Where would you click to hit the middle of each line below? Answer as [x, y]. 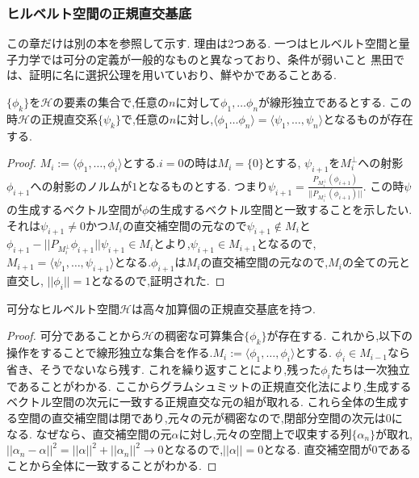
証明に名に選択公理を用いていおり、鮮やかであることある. [182, 75]
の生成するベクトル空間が [74, 209]
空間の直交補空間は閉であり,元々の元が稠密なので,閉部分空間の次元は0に [210, 417]
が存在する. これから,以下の [340, 335]
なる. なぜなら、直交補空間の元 [89, 433]
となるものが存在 [368, 118]
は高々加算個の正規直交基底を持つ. [223, 308]
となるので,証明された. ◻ [158, 280]
